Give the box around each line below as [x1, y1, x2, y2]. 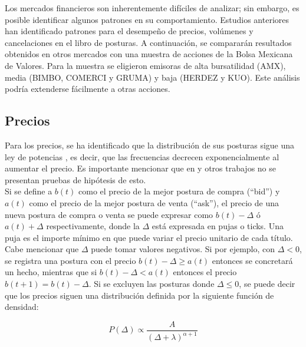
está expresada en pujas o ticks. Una [152, 220, 284, 232]
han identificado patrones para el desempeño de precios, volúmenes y [5, 25, 254, 37]
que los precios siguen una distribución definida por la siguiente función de [5, 289, 274, 301]
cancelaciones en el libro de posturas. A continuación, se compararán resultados [5, 36, 292, 48]
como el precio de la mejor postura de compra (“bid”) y [78, 185, 280, 197]
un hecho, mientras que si [5, 266, 97, 278]
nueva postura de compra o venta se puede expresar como [5, 208, 213, 220]
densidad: [5, 300, 39, 313]
